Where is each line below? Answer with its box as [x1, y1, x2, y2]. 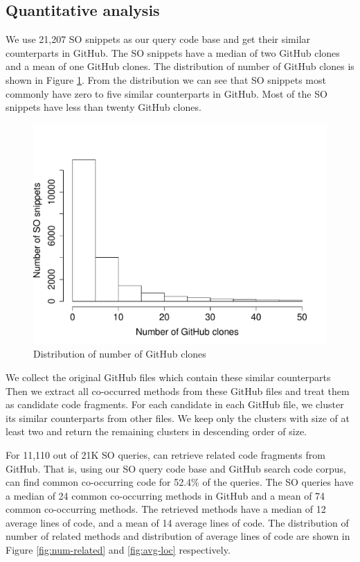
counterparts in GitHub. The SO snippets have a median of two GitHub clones [6, 45, 340, 60]
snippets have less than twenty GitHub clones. [6, 100, 201, 114]
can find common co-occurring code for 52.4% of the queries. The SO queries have [6, 475, 354, 489]
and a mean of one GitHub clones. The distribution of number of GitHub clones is [6, 59, 354, 73]
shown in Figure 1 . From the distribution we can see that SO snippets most [6, 72, 326, 87]
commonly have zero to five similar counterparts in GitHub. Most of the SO [6, 86, 327, 100]
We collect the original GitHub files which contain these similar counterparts [6, 369, 331, 384]
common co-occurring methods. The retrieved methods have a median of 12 [6, 502, 326, 516]
